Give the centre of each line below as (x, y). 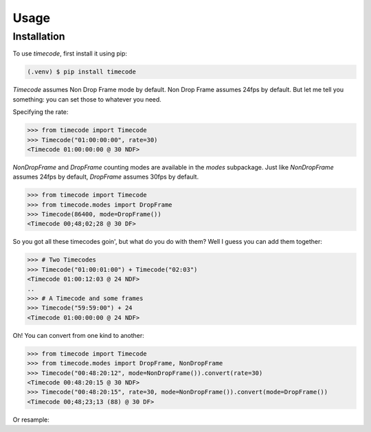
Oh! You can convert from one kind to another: (78, 335)
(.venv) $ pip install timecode (82, 72)
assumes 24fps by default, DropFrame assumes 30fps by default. (106, 177)
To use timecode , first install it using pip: (70, 54)
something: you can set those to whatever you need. (87, 99)
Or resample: (31, 420)
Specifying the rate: (41, 112)
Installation (39, 36)
